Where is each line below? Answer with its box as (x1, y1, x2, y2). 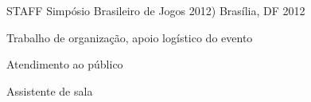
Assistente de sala (6, 82, 93, 99)
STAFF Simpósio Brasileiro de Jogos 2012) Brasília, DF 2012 (6, 2, 305, 18)
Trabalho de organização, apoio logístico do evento (6, 29, 253, 45)
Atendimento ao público (6, 56, 123, 73)
